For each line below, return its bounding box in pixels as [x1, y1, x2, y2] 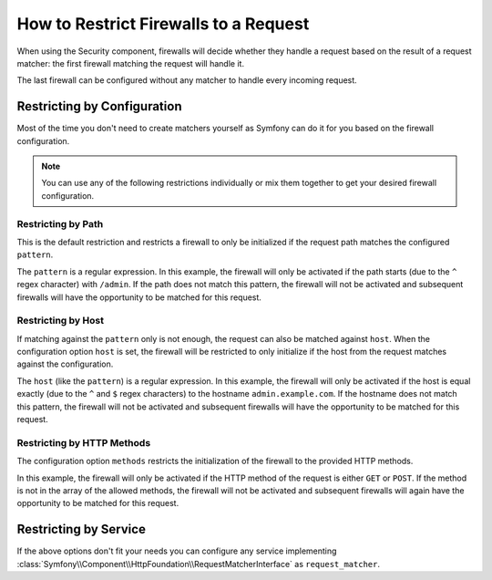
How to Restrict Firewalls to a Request [16, 14, 310, 34]
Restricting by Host [16, 315, 105, 327]
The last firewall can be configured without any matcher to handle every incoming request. [16, 75, 357, 86]
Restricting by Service [16, 522, 146, 537]
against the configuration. [16, 358, 114, 369]
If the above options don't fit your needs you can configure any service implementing [16, 545, 337, 556]
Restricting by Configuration [16, 98, 182, 114]
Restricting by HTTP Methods [16, 436, 151, 449]
